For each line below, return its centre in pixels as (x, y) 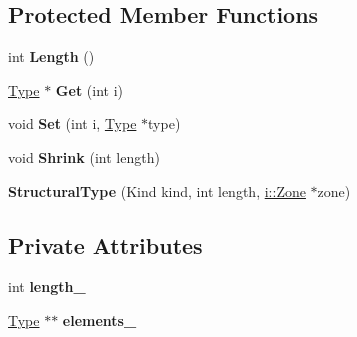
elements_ (99, 319)
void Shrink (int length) (84, 156)
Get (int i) (89, 89)
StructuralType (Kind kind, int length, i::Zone (157, 190)
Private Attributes (105, 244)
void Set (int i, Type (72, 123)
